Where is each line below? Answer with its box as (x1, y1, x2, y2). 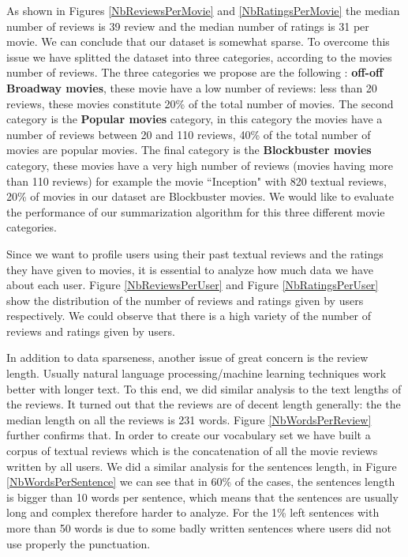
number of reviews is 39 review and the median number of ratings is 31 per (6, 17, 369, 34)
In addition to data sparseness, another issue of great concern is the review (6, 349, 369, 366)
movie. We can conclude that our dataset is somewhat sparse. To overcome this (6, 33, 390, 50)
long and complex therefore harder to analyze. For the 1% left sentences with (6, 504, 380, 521)
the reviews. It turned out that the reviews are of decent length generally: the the (6, 396, 401, 412)
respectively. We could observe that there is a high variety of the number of (6, 307, 372, 324)
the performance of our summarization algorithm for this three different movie (6, 203, 385, 220)
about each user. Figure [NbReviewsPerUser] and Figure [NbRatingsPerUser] (6, 277, 379, 293)
